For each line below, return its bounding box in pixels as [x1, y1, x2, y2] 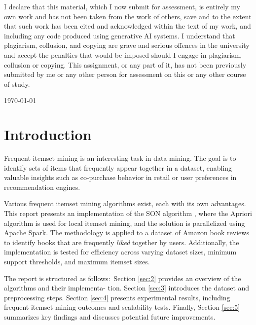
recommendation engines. [4, 181, 80, 192]
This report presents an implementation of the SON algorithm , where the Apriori [4, 208, 252, 218]
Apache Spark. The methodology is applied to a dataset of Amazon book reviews [4, 227, 249, 238]
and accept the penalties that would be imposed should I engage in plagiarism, [4, 49, 242, 60]
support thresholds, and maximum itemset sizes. [4, 256, 150, 266]
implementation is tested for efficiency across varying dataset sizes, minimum [4, 247, 237, 257]
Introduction [4, 124, 92, 144]
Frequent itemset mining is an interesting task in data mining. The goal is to [4, 153, 236, 163]
